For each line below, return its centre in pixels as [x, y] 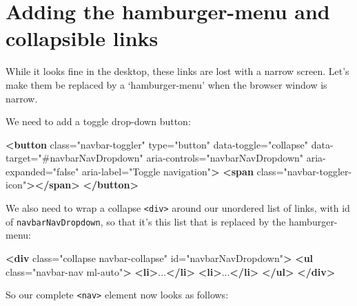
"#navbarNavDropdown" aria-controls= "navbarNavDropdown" [171, 158]
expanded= [29, 171]
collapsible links [82, 38]
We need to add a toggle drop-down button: [98, 121]
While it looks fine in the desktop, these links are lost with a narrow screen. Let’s [177, 71]
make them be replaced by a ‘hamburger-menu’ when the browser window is [166, 84]
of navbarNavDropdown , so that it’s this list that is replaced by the [146, 221]
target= [22, 158]
